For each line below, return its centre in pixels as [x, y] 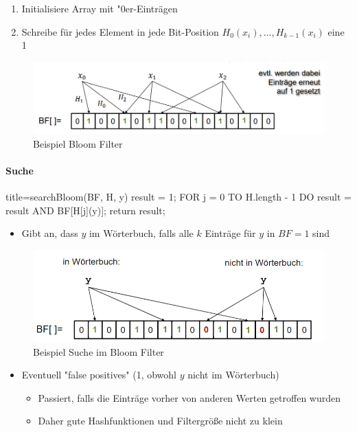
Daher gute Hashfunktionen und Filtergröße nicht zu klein [160, 421]
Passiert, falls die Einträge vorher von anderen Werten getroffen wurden [189, 397]
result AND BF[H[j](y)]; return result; [85, 210]
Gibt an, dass [50, 233]
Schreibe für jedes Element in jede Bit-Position [120, 31]
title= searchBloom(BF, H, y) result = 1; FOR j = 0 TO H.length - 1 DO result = [178, 197]
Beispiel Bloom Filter [78, 143]
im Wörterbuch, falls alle [141, 233]
